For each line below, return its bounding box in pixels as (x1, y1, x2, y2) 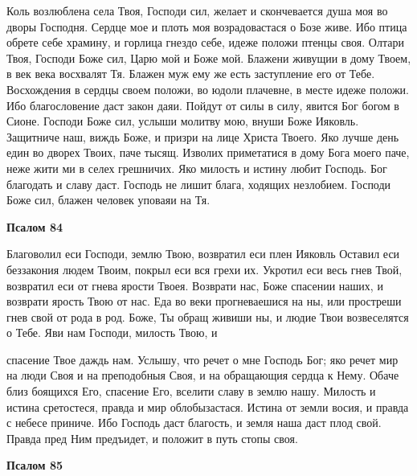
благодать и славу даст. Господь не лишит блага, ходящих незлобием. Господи (6, 175, 391, 192)
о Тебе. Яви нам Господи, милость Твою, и (6, 324, 218, 341)
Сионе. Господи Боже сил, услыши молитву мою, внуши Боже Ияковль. (6, 113, 359, 129)
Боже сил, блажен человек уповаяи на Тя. (6, 191, 211, 208)
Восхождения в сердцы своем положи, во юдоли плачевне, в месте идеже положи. (6, 80, 409, 97)
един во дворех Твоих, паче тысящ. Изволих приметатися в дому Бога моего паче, (6, 144, 410, 161)
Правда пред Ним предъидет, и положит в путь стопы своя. (6, 429, 298, 446)
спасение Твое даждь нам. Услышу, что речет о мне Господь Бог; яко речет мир (6, 351, 399, 367)
